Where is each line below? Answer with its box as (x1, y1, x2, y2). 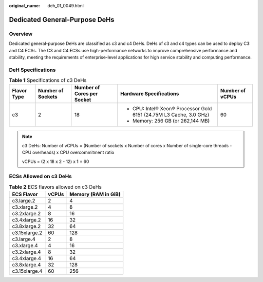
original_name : (9, 3, 40, 8)
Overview (9, 30, 33, 37)
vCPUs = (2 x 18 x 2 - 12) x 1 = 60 (22, 159, 90, 164)
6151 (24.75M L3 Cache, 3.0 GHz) (132, 111, 209, 118)
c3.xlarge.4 (12, 242, 38, 249)
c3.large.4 (12, 236, 36, 242)
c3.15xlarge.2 (12, 229, 42, 236)
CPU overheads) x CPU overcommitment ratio (22, 149, 114, 156)
